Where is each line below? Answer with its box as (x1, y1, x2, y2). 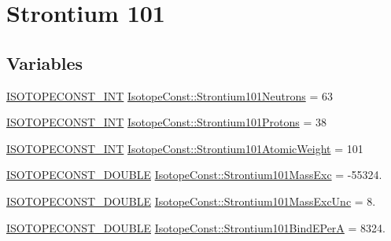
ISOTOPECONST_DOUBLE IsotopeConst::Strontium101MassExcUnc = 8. (6, 192, 376, 209)
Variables (6, 50, 83, 75)
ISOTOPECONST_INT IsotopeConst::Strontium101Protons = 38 (6, 114, 326, 130)
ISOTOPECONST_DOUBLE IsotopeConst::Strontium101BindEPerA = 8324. (6, 219, 385, 236)
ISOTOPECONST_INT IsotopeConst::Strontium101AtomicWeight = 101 (6, 140, 363, 156)
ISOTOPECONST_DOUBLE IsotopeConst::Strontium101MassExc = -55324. (6, 166, 382, 183)
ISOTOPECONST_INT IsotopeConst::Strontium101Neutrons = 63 (6, 87, 333, 104)
